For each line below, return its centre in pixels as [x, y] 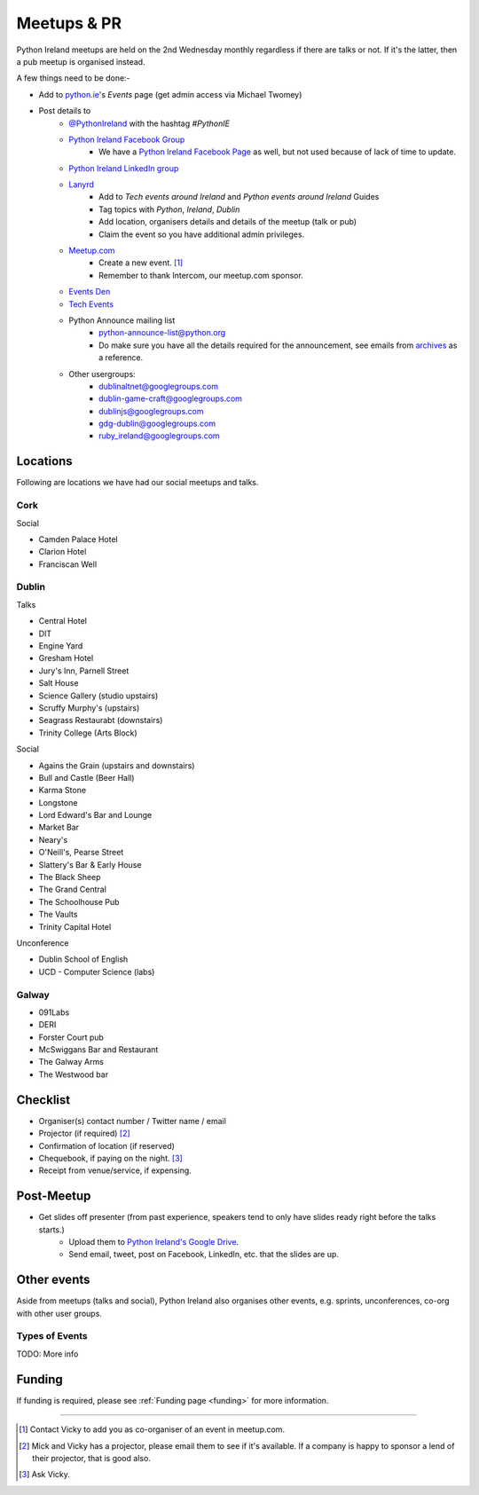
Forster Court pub [71, 1037]
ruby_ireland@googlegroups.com [160, 436]
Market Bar [59, 827]
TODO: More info [47, 1354]
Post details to [65, 111]
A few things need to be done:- [73, 78]
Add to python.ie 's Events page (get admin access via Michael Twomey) [170, 94]
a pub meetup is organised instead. [81, 61]
